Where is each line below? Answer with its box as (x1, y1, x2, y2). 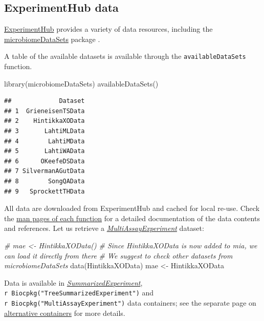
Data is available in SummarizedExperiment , (4, 277, 143, 288)
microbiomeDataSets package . (4, 33, 100, 44)
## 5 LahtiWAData (4, 147, 85, 155)
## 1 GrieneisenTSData (4, 107, 85, 115)
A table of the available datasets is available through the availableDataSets (4, 51, 246, 61)
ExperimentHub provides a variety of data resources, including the (4, 24, 213, 34)
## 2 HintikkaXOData (4, 117, 85, 125)
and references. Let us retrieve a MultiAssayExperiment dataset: (4, 223, 204, 233)
